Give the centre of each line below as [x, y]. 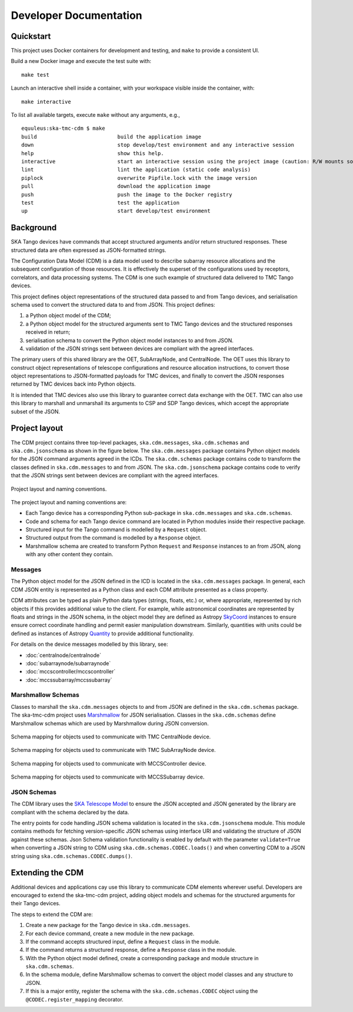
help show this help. [93, 153]
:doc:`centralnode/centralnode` [63, 655]
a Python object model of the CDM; [68, 316]
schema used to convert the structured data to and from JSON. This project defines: [113, 304]
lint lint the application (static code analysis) [136, 170]
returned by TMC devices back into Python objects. [74, 384]
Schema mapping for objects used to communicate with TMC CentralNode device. [111, 737]
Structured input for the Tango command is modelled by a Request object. [116, 530]
